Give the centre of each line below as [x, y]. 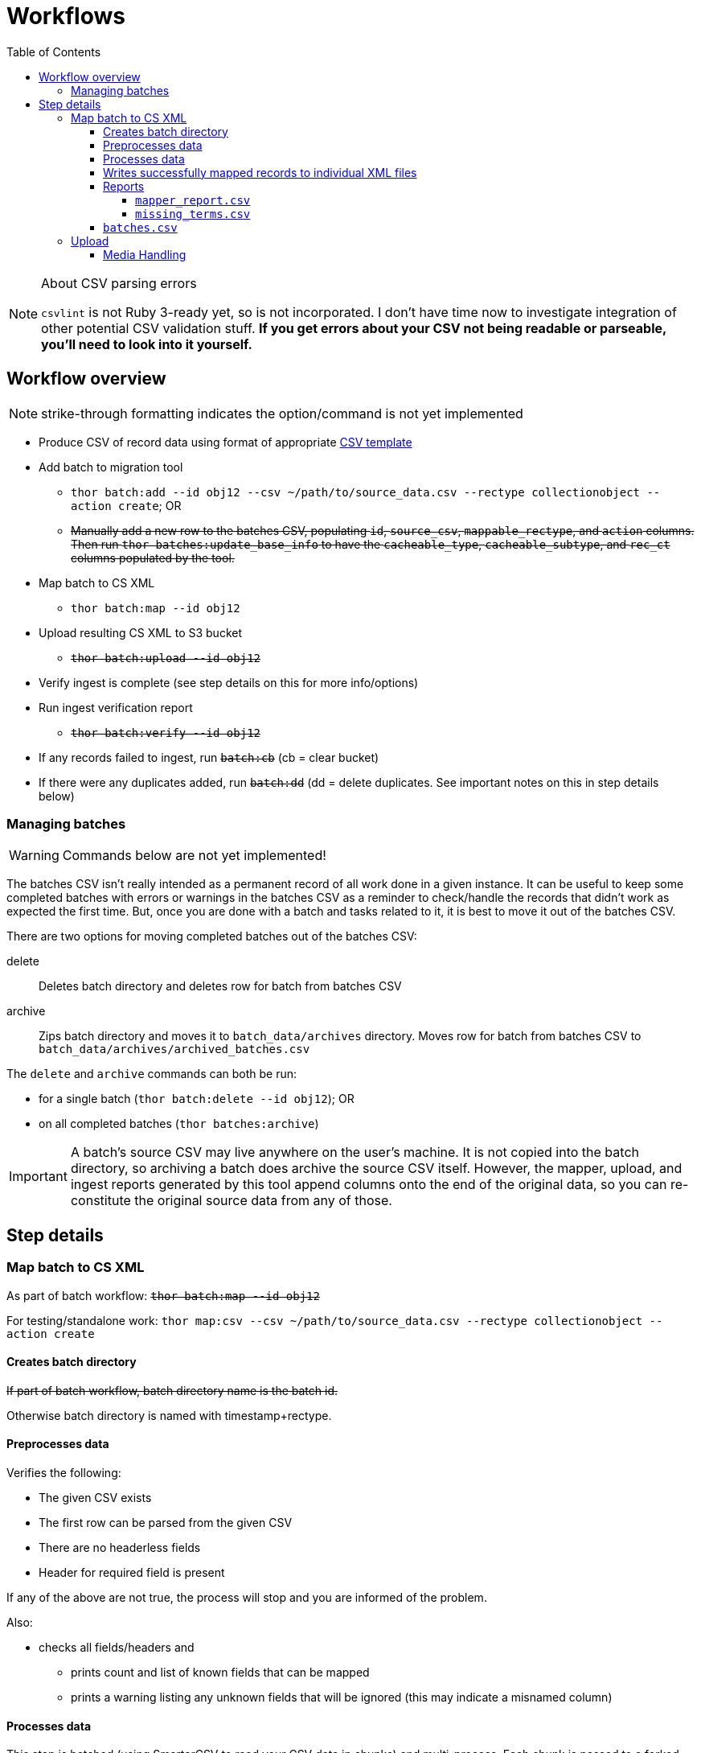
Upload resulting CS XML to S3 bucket [141, 632]
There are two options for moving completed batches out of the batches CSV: [212, 936]
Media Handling [145, 254]
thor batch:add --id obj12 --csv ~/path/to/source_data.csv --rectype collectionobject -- [366, 492]
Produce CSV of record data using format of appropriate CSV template [225, 442]
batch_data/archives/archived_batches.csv [174, 1049]
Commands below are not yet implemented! [194, 856]
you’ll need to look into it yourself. [147, 344]
